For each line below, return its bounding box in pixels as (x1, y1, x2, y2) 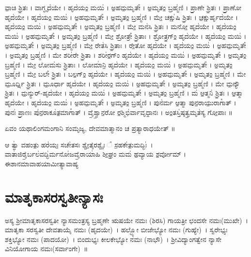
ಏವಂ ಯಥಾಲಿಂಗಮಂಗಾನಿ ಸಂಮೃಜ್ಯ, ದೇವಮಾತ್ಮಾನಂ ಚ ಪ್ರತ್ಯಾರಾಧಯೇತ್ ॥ (5, 123, 175, 133)
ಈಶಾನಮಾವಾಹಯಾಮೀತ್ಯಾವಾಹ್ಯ (5, 158, 78, 168)
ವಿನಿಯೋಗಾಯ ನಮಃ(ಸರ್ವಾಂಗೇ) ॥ (5, 243, 88, 254)
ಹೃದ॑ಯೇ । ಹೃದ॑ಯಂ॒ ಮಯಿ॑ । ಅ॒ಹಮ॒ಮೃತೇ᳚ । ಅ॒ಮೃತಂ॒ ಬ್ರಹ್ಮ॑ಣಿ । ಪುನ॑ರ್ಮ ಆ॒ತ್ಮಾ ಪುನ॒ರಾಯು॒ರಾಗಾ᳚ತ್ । (5, 97, 236, 107)
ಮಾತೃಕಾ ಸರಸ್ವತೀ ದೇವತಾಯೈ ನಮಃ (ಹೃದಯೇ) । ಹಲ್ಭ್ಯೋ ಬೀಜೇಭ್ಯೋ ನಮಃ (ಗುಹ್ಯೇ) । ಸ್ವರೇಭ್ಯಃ (5, 225, 228, 235)
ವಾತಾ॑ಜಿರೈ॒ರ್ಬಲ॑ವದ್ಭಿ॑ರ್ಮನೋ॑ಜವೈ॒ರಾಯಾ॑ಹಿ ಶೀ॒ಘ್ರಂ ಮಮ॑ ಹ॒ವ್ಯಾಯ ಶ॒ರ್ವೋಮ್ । (5, 149, 186, 159)
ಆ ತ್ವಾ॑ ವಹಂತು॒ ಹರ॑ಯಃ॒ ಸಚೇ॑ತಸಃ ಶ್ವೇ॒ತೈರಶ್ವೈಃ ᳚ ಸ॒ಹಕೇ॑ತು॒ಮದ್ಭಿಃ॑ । (5, 139, 153, 149)
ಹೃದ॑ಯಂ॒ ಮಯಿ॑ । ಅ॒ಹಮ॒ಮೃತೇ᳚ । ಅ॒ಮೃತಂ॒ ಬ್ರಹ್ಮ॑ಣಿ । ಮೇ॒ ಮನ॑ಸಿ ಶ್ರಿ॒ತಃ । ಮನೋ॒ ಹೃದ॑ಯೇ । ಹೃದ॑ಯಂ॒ (5, 21, 236, 32)
